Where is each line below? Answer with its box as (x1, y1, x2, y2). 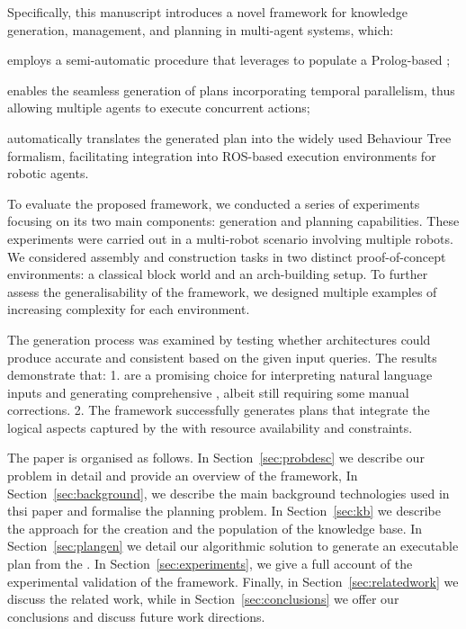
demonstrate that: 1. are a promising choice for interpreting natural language (7, 365, 433, 384)
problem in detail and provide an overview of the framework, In (7, 466, 358, 485)
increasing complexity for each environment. (7, 300, 250, 319)
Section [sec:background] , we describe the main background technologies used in (7, 483, 450, 502)
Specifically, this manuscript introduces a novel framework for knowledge (7, 3, 408, 21)
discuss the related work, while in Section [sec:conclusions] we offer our (7, 589, 399, 608)
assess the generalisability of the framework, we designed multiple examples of (7, 282, 437, 301)
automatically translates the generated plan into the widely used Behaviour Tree (7, 128, 452, 147)
